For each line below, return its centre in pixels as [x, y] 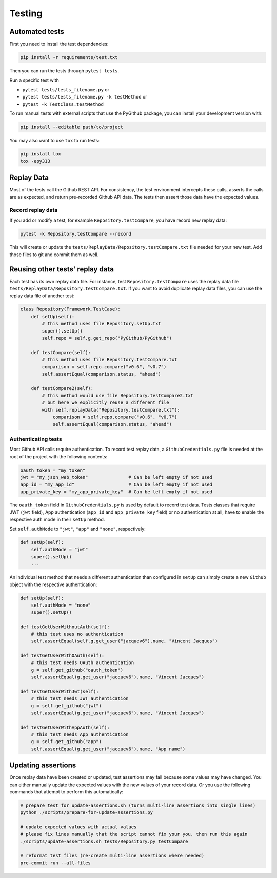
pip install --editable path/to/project [72, 127]
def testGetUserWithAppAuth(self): [65, 727]
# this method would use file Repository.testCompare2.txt [118, 396]
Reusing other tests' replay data [62, 269]
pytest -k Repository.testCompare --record [76, 234]
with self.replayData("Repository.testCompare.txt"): [111, 410]
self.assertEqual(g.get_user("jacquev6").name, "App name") [108, 749]
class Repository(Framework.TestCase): [70, 309]
